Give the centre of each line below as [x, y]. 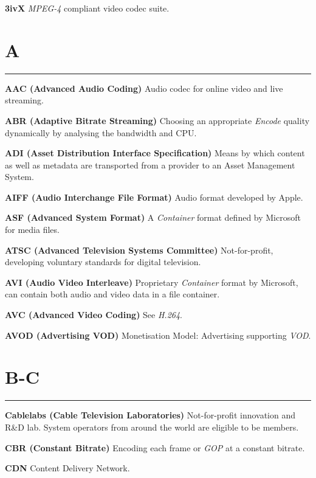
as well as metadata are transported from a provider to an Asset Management [150, 165]
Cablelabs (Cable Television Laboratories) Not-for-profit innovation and [150, 415]
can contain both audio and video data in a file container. [112, 294]
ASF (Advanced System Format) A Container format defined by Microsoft [153, 217]
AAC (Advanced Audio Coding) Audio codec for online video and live [144, 88]
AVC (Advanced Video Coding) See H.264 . [94, 315]
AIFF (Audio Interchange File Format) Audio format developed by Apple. [154, 197]
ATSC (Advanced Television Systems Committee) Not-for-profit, [139, 250]
